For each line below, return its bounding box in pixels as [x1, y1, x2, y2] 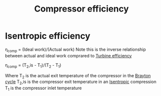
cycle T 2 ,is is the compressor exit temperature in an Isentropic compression [5, 79, 157, 86]
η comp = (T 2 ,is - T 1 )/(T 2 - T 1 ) [5, 62, 62, 69]
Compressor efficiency [34, 3, 129, 14]
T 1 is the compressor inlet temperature [5, 85, 82, 92]
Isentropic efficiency [5, 30, 91, 41]
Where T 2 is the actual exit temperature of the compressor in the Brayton [5, 72, 151, 80]
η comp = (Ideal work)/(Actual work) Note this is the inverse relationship [5, 46, 146, 54]
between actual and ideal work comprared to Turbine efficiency [5, 53, 132, 58]
